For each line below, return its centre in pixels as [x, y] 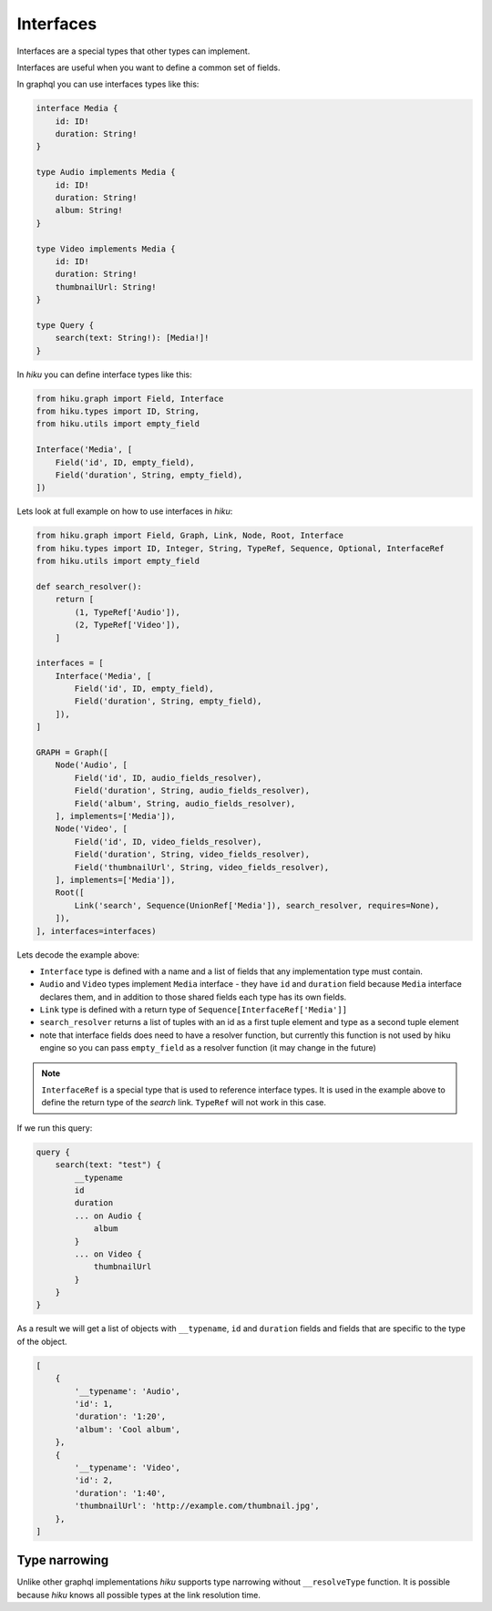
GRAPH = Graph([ [72, 753]
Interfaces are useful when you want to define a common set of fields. [149, 67]
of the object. [42, 1341]
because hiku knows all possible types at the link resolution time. [139, 1595]
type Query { [65, 325]
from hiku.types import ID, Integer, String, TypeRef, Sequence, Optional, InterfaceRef [241, 548]
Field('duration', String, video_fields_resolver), [192, 855]
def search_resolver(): [89, 586]
